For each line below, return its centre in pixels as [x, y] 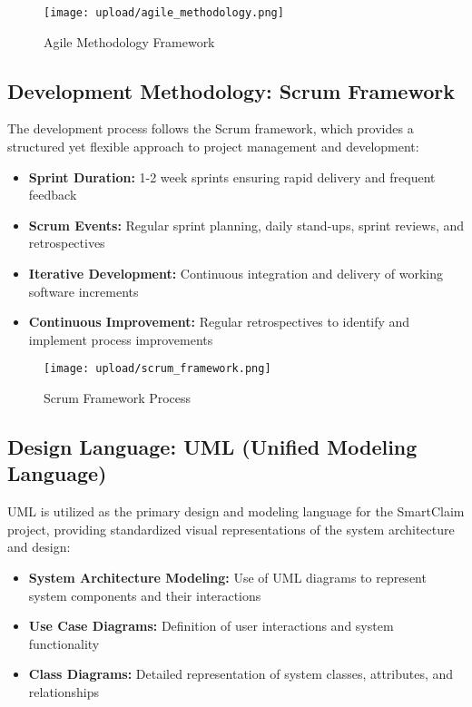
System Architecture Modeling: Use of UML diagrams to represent [227, 578]
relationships [64, 691]
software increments [84, 291]
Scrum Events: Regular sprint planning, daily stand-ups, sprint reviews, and [246, 225]
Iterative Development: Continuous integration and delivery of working [236, 274]
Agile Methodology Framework [129, 41]
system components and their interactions [145, 595]
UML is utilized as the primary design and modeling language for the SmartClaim [236, 511]
